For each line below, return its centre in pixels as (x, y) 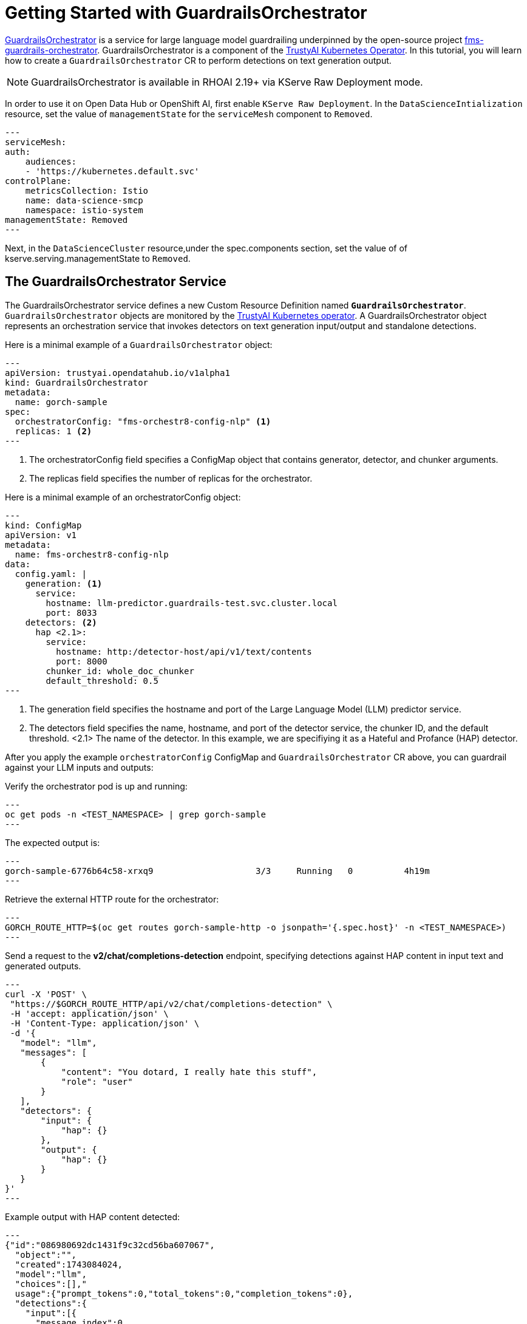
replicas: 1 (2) (53, 431)
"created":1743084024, (69, 1264)
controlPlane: (38, 181)
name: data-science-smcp (84, 200)
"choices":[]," (51, 1284)
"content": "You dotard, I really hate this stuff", (189, 1072)
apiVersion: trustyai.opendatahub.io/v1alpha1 (117, 373)
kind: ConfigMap (43, 525)
